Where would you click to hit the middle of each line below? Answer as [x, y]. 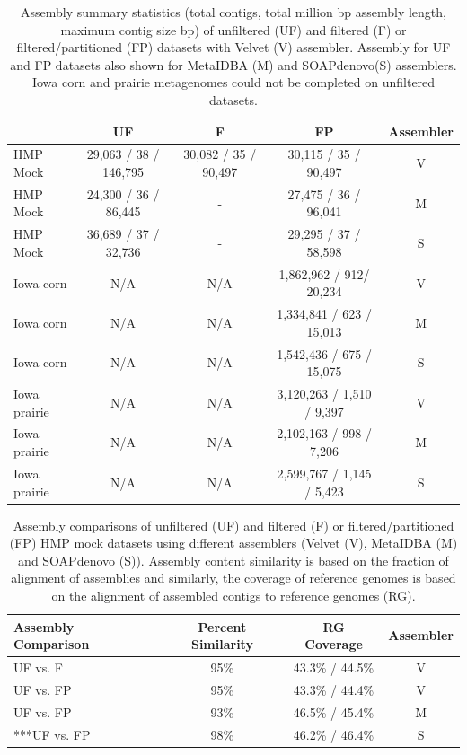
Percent [222, 626]
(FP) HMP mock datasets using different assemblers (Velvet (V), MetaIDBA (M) [233, 543]
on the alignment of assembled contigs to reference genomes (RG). [233, 595]
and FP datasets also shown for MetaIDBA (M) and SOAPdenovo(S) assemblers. [233, 64]
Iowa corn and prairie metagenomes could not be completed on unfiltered [233, 82]
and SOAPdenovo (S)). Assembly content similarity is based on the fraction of [233, 560]
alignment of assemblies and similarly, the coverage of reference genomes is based [233, 578]
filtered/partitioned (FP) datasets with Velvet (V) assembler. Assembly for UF [233, 47]
